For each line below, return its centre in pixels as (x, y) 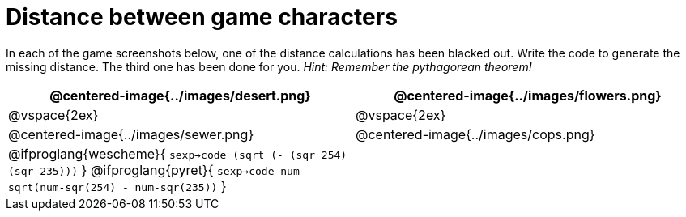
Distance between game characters (202, 17)
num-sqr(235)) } (181, 186)
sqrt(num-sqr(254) (62, 187)
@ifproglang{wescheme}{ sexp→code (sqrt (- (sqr (162, 153)
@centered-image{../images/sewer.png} (131, 134)
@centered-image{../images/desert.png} (180, 95)
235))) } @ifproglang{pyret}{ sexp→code (157, 170)
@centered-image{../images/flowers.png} (528, 95)
